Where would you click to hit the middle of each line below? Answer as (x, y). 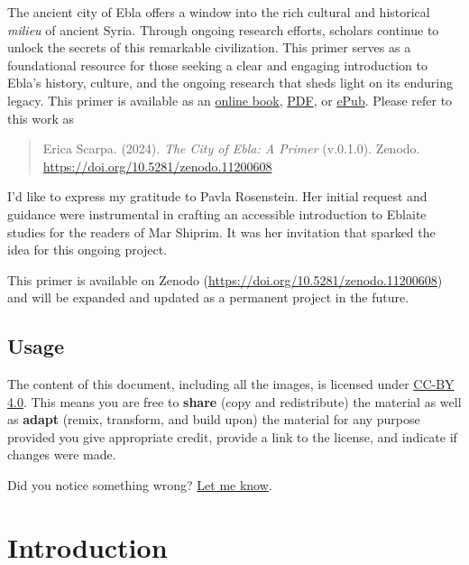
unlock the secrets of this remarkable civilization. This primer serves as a (209, 47)
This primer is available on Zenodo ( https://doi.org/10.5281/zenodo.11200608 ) (225, 279)
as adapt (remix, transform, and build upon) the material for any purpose (214, 419)
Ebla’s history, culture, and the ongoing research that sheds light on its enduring (230, 83)
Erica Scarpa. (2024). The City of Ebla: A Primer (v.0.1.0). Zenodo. (231, 148)
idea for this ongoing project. (87, 250)
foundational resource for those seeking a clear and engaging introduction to (217, 65)
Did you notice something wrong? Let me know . (140, 485)
